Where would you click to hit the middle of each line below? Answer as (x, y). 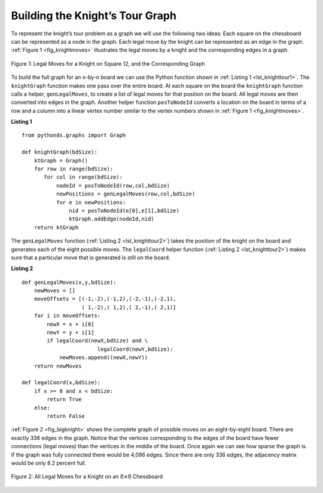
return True (64, 399)
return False (66, 416)
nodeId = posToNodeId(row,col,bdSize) (113, 186)
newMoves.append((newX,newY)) (104, 358)
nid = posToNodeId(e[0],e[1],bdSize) (124, 210)
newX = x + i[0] (71, 324)
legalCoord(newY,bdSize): (135, 349)
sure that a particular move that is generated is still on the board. (91, 258)
